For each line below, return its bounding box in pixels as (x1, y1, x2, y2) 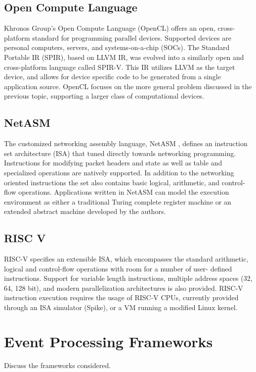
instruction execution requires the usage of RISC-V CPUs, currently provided (4, 292, 239, 303)
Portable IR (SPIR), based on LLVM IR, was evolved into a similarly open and (4, 52, 244, 62)
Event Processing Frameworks (4, 331, 213, 351)
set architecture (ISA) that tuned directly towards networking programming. (4, 148, 236, 158)
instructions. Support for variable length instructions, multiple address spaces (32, (4, 273, 253, 283)
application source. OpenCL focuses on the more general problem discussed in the (4, 81, 252, 91)
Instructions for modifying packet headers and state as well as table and (4, 158, 222, 168)
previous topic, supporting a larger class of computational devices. (4, 91, 205, 101)
